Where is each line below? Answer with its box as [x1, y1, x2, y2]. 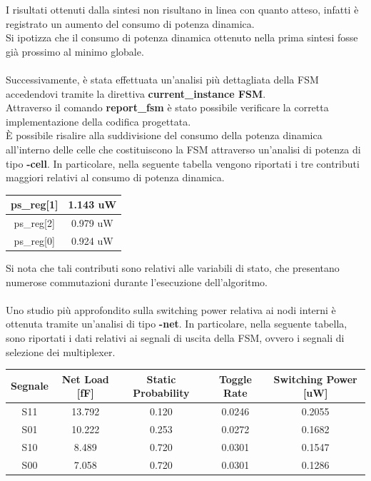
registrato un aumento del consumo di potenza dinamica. [6, 16, 255, 31]
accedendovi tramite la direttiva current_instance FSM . [6, 86, 266, 101]
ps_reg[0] [14, 233, 55, 248]
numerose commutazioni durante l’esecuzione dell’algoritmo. [6, 274, 268, 289]
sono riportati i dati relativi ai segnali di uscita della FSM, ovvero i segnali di [6, 330, 345, 345]
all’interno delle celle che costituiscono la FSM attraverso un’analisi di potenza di [6, 141, 361, 156]
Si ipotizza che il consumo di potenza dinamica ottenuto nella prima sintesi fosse [6, 30, 358, 45]
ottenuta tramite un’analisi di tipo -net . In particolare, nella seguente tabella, [6, 316, 347, 331]
